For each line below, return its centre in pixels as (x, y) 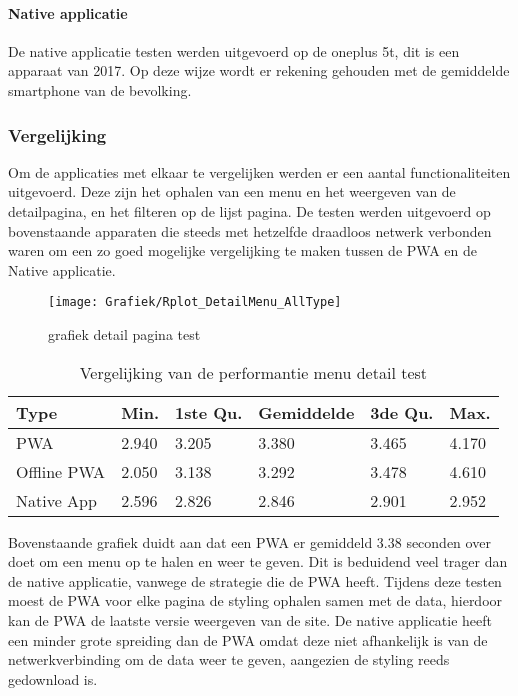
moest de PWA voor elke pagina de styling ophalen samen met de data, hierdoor (255, 600)
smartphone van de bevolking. (100, 89)
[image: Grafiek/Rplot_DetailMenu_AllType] (195, 302)
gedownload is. (53, 678)
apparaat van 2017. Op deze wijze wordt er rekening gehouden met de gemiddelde (259, 70)
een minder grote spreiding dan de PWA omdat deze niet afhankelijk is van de (248, 639)
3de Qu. (402, 412)
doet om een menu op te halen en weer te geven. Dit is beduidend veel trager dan (258, 561)
